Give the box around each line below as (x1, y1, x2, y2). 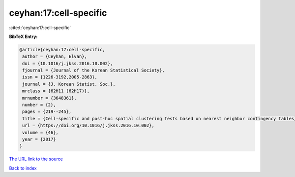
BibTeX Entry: (9, 34, 38, 39)
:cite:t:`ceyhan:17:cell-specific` (9, 25, 71, 31)
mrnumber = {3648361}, (22, 95, 77, 101)
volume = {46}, (22, 130, 59, 135)
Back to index (9, 165, 37, 171)
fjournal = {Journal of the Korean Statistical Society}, (22, 68, 165, 73)
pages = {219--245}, (22, 109, 72, 114)
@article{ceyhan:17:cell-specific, (19, 47, 105, 52)
